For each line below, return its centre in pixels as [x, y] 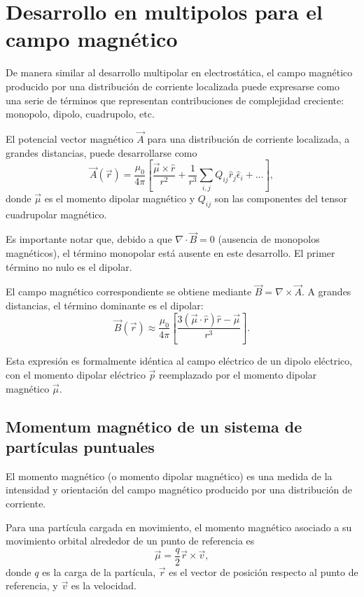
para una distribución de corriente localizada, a [248, 138]
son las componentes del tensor [281, 198]
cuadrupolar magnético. [56, 214]
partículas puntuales [80, 446]
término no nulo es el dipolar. [69, 266]
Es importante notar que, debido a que [89, 239]
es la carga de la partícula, [99, 571]
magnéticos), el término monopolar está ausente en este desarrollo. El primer [170, 252]
